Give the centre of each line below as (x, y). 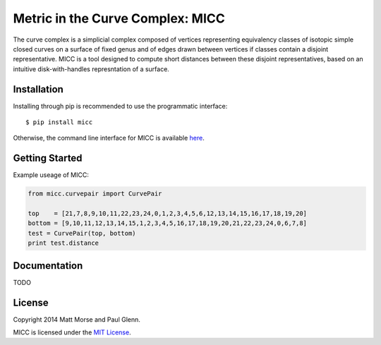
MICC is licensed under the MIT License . (72, 332)
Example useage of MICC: (51, 175)
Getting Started (48, 158)
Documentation (48, 266)
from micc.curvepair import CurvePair (95, 194)
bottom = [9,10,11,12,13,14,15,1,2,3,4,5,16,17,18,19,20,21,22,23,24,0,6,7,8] (167, 223)
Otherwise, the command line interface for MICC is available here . (109, 138)
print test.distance (63, 243)
